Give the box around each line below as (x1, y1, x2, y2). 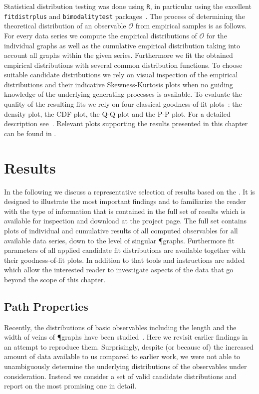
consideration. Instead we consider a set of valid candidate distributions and (4, 371, 237, 381)
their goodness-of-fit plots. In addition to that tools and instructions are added (4, 254, 245, 265)
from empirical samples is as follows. (135, 20, 247, 31)
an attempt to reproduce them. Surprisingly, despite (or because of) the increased (4, 341, 254, 352)
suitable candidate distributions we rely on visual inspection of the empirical (4, 69, 238, 80)
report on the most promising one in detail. (4, 381, 137, 391)
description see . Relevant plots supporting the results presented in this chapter (4, 118, 248, 129)
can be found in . (4, 128, 56, 138)
